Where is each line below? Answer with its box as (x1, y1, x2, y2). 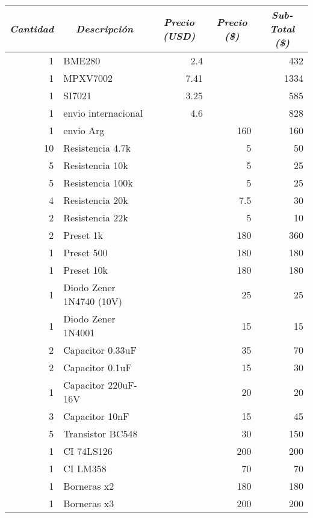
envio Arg (63, 123, 105, 137)
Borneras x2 (63, 479, 114, 493)
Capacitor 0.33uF (63, 343, 137, 357)
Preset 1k (63, 228, 103, 242)
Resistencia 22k (63, 211, 128, 224)
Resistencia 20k (63, 193, 128, 207)
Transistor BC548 (63, 427, 138, 440)
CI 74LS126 (63, 444, 113, 458)
